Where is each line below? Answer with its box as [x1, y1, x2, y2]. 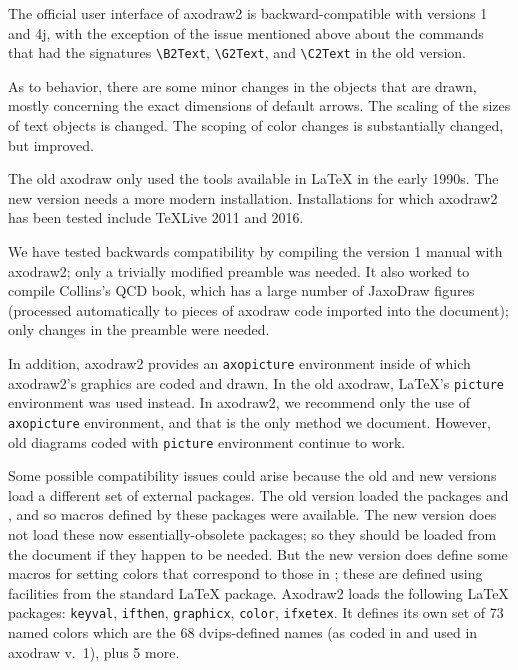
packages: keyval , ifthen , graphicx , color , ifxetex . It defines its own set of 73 [8, 602, 504, 623]
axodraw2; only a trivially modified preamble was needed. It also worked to [8, 260, 470, 281]
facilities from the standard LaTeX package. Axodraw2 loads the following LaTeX [8, 582, 509, 603]
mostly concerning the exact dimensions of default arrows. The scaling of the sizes [8, 95, 511, 116]
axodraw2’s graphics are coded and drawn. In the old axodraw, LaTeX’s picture [8, 372, 505, 393]
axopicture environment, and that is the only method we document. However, [8, 411, 491, 432]
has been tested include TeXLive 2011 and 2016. [8, 207, 304, 228]
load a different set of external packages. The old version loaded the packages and [8, 484, 509, 505]
